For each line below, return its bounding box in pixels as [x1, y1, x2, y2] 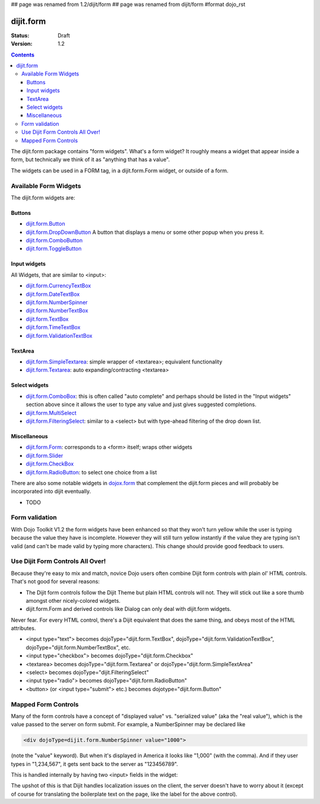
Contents [11, 51, 35, 58]
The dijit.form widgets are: [11, 194, 75, 201]
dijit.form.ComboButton [25, 237, 83, 244]
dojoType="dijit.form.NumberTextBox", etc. [25, 644, 130, 651]
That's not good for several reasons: [11, 578, 100, 585]
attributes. [11, 625, 36, 632]
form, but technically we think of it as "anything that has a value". [11, 156, 170, 163]
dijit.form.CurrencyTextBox [25, 282, 91, 289]
